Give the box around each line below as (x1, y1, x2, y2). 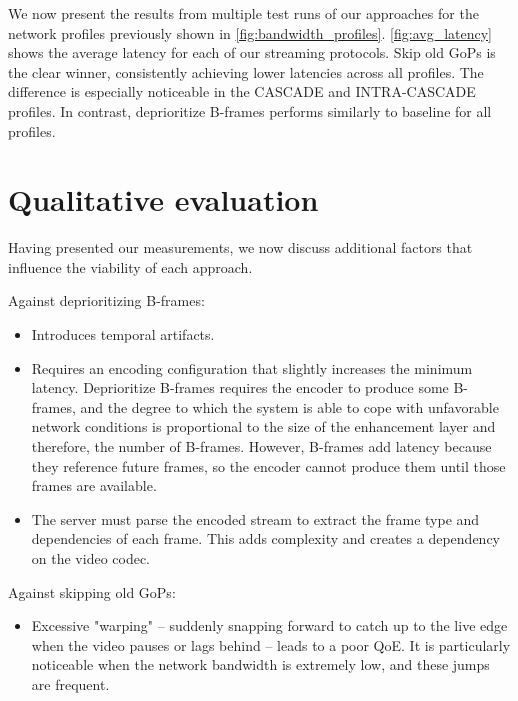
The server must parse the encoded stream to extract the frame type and (31, 508, 480, 529)
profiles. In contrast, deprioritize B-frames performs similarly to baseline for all (8, 100, 492, 121)
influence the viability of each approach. (8, 256, 253, 277)
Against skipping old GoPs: (8, 581, 176, 602)
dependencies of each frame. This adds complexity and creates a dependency (31, 528, 500, 549)
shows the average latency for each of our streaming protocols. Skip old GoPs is (8, 42, 496, 63)
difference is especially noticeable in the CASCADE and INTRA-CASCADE (8, 81, 476, 102)
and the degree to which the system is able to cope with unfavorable (80, 396, 499, 417)
